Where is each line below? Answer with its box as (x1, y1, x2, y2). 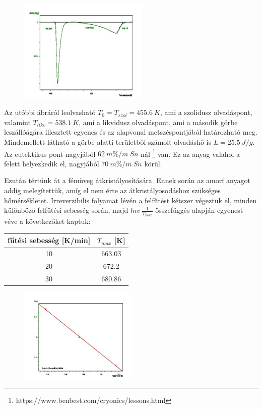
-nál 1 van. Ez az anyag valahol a (138, 147, 240, 159)
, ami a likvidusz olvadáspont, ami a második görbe (79, 116, 238, 127)
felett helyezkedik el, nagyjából (4, 158, 99, 168)
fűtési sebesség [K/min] (8, 235, 91, 246)
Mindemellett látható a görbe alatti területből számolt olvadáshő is (4, 136, 211, 147)
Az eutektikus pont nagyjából (4, 148, 96, 159)
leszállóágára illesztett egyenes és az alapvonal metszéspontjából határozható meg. (4, 127, 257, 137)
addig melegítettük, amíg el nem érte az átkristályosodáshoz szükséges (4, 185, 221, 195)
